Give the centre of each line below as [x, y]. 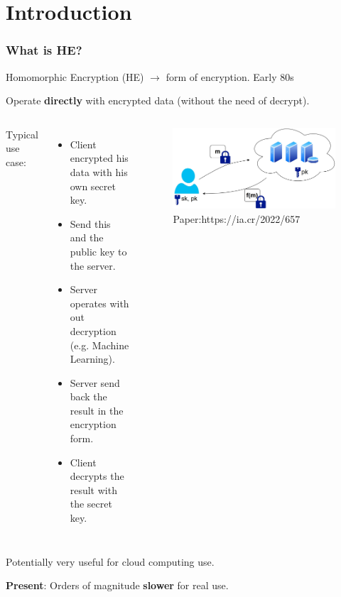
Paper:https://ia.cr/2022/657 [237, 219]
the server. [93, 265]
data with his [99, 171]
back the [88, 396]
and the [87, 237]
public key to [98, 251]
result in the [97, 410]
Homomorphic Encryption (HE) [75, 76]
